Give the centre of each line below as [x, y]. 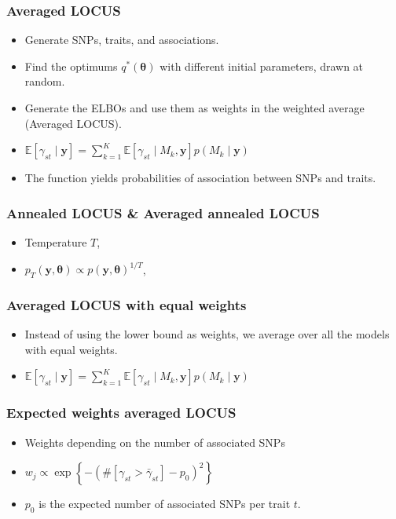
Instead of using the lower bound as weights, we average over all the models [207, 334]
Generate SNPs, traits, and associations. [122, 40]
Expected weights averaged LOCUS [121, 413]
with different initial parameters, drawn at [262, 66]
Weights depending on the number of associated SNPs [155, 442]
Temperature [56, 242]
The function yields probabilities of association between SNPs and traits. [200, 178]
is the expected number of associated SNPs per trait [165, 504]
